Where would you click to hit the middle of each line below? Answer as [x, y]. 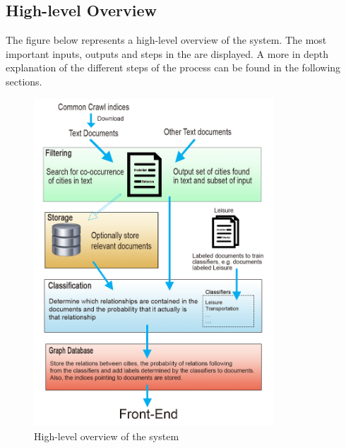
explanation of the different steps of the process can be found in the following [173, 67]
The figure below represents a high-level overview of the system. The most [166, 40]
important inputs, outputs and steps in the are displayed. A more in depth [167, 53]
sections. [24, 81]
